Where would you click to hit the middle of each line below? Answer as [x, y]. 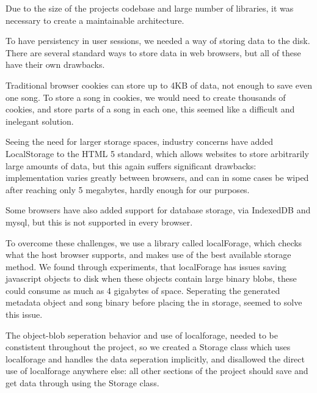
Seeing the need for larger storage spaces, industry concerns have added [140, 141]
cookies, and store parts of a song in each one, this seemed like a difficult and [150, 109]
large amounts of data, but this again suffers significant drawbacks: [131, 165]
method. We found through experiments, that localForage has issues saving [146, 266]
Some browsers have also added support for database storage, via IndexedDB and [158, 210]
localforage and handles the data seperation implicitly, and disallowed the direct [155, 358]
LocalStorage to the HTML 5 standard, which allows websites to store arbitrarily [157, 153]
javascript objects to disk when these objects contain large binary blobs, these [151, 278]
